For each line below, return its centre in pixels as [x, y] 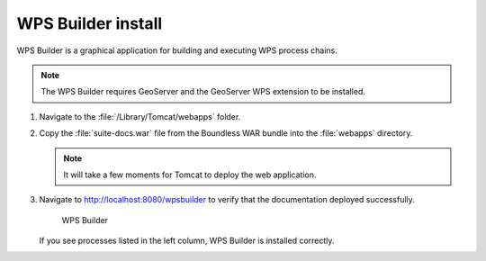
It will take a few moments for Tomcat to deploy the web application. [190, 175]
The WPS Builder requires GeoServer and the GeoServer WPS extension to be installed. [203, 92]
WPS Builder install [90, 23]
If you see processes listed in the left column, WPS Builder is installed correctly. [187, 241]
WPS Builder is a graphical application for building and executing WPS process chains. [177, 50]
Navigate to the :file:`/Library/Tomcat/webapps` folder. [140, 116]
